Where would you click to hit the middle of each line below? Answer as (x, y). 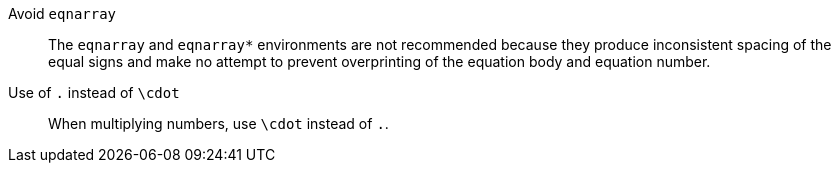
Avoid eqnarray (62, 13)
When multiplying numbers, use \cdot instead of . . (218, 123)
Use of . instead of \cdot (94, 92)
